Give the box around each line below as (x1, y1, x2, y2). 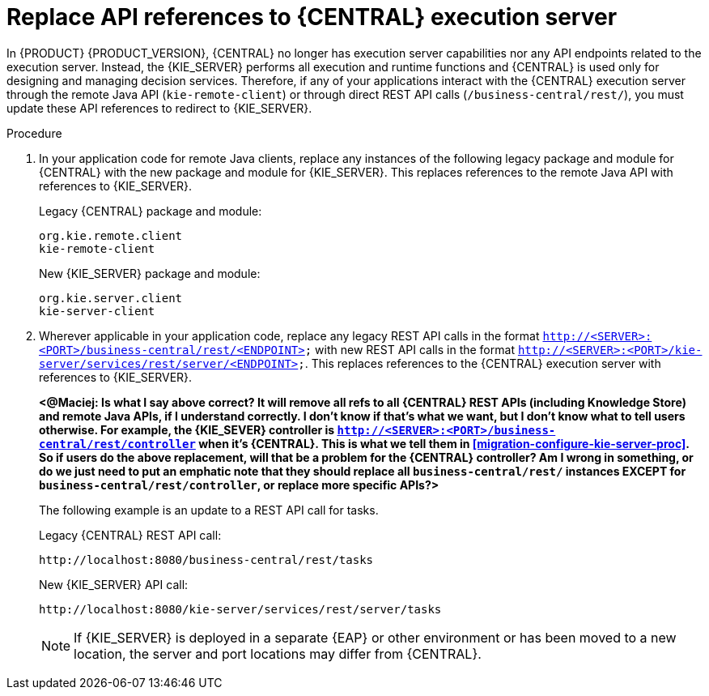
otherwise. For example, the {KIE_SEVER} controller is (39, 422, 335, 437)
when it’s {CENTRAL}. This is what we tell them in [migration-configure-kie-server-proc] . (198, 436, 690, 450)
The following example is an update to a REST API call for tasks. (39, 502, 379, 517)
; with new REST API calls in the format (304, 342, 515, 357)
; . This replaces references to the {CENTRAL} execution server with (298, 356, 661, 370)
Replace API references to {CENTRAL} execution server (6, 3, 618, 31)
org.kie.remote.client (39, 228, 183, 242)
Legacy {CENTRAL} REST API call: (39, 527, 222, 542)
